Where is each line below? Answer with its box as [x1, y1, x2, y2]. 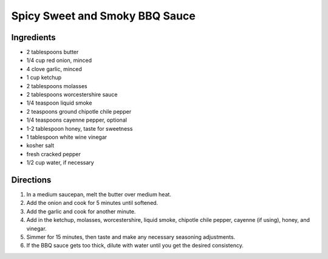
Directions [11, 174, 52, 185]
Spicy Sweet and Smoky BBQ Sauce [11, 9, 196, 22]
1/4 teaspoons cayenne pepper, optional [26, 116, 128, 124]
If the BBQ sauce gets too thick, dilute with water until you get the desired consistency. [26, 242, 244, 249]
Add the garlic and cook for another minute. [26, 207, 136, 215]
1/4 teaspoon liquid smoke [26, 99, 92, 106]
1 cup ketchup [26, 74, 62, 81]
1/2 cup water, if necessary [26, 159, 94, 167]
